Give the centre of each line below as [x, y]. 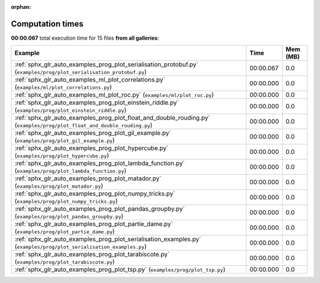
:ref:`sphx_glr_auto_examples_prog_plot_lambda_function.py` [100, 163]
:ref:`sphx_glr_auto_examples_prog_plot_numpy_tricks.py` [95, 194]
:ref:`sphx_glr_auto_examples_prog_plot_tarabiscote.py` [92, 255]
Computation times [47, 24]
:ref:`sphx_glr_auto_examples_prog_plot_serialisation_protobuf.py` [106, 65]
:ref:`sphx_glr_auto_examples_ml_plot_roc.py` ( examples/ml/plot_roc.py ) [114, 95]
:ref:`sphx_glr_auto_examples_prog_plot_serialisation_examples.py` [108, 239]
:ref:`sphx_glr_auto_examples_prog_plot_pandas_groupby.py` [100, 209]
